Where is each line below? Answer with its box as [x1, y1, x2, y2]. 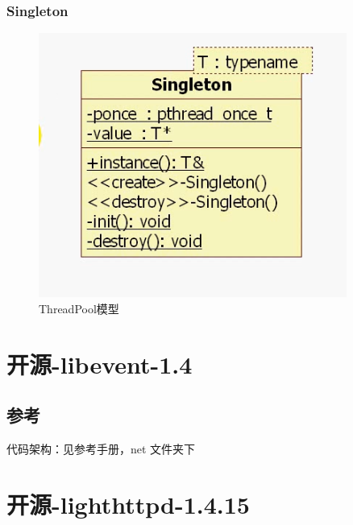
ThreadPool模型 [39, 300, 119, 316]
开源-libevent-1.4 [6, 347, 193, 380]
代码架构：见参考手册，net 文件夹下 [6, 440, 196, 457]
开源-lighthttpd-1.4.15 [6, 487, 250, 520]
